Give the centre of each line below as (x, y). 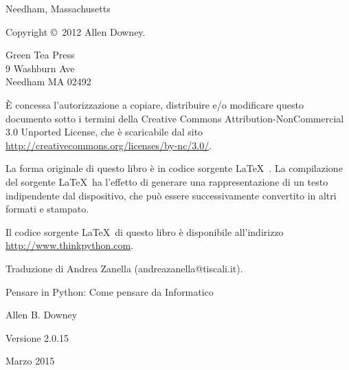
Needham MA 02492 (48, 81)
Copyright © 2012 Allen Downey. (76, 31)
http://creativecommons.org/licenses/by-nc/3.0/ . (109, 145)
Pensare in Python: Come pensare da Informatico (110, 291)
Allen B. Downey (42, 315)
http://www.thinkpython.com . (69, 245)
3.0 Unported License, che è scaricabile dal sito (104, 132)
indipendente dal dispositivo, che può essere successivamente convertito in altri (171, 195)
